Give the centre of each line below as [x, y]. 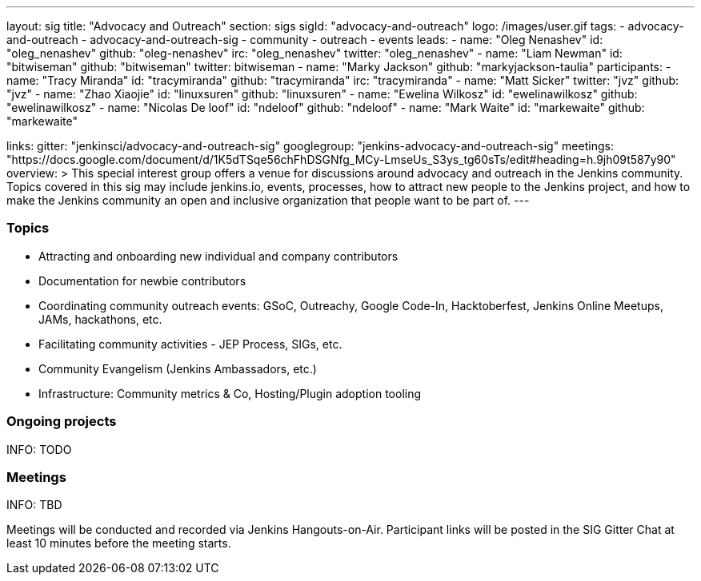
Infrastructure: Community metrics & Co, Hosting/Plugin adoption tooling [230, 393]
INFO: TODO [39, 449]
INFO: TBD [34, 505]
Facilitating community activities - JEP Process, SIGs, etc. [190, 344]
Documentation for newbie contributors [142, 281]
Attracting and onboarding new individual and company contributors [218, 256]
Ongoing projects [62, 422]
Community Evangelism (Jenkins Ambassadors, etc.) [178, 368]
